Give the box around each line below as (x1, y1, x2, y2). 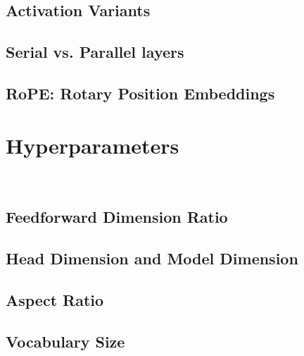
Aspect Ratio (6, 289, 104, 311)
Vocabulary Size (6, 330, 125, 352)
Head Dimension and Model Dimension (6, 247, 298, 269)
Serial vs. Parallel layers (6, 41, 184, 63)
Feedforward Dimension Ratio (6, 206, 228, 228)
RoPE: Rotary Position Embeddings (6, 82, 275, 104)
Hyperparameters (6, 130, 179, 159)
